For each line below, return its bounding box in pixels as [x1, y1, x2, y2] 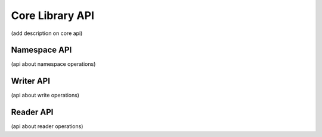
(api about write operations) [11, 92, 80, 99]
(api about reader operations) [11, 123, 83, 130]
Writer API [11, 76, 51, 86]
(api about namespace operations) [11, 60, 96, 68]
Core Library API [11, 9, 95, 22]
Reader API [11, 107, 54, 117]
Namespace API [11, 45, 72, 55]
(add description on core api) [11, 30, 83, 37]
